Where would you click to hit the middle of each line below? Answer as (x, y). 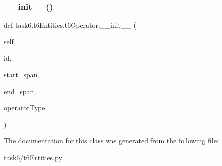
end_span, (20, 91)
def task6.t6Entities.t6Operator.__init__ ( (70, 25)
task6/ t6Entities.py (33, 157)
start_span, (22, 74)
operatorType (25, 108)
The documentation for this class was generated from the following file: (111, 141)
